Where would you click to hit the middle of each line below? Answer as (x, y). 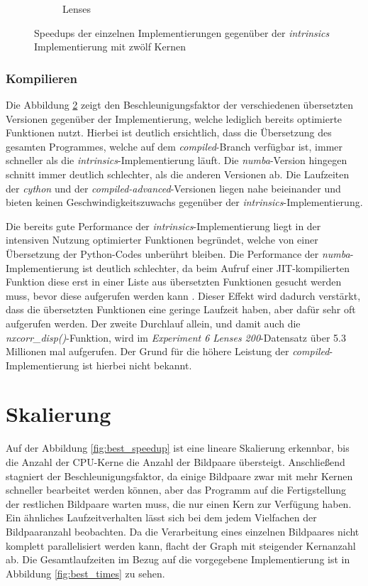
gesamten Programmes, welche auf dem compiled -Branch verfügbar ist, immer (174, 146)
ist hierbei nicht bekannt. (137, 365)
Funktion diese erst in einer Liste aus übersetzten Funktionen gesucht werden (174, 282)
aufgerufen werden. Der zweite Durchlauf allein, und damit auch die (153, 323)
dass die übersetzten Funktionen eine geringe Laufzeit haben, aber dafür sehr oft (181, 309)
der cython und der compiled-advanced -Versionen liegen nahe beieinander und (173, 188)
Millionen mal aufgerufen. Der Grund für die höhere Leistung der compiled (168, 351)
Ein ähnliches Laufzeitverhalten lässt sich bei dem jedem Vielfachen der (161, 517)
